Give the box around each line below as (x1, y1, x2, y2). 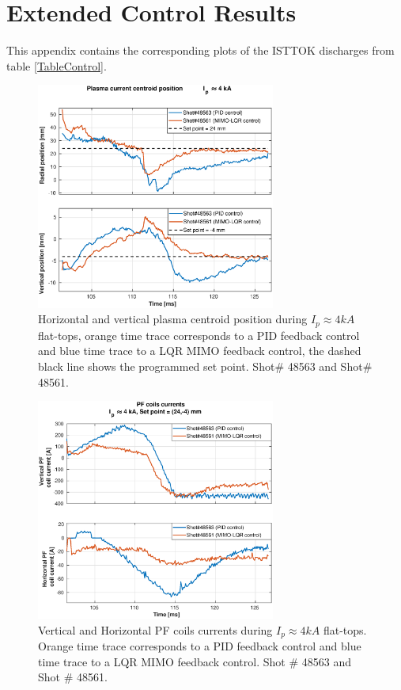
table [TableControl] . (6, 57, 107, 74)
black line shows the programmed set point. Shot (38, 357, 275, 374)
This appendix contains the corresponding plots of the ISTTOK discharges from (6, 42, 395, 59)
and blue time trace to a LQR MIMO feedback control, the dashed (38, 342, 361, 359)
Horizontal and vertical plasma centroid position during (38, 311, 308, 327)
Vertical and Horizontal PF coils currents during (38, 621, 273, 638)
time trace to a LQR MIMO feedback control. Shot (38, 653, 286, 669)
